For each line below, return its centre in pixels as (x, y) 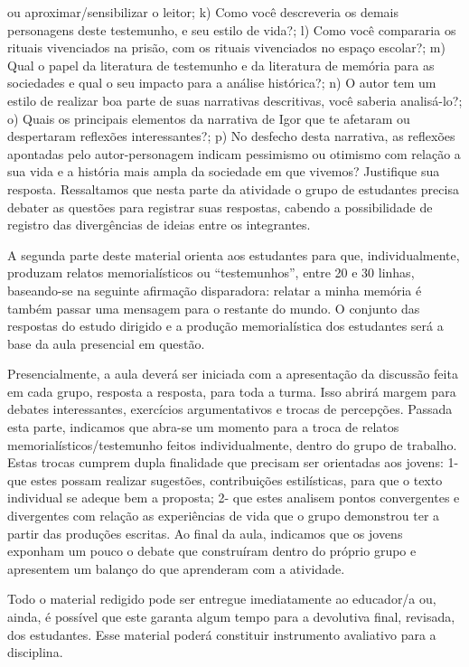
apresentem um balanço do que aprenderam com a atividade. (176, 568)
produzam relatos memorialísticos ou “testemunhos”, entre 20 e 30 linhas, (211, 272)
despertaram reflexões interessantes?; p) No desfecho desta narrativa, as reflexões (231, 136)
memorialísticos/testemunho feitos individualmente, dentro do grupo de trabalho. (232, 444)
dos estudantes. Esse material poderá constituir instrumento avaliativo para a (222, 634)
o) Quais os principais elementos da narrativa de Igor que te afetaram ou (209, 118)
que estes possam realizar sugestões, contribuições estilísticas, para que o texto (225, 479)
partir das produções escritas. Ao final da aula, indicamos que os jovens (205, 533)
